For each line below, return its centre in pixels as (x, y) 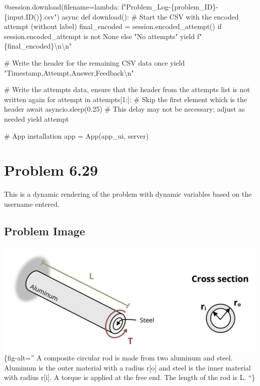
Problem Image (45, 231)
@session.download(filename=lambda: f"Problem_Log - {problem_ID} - (111, 7)
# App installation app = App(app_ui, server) (76, 135)
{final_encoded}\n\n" (38, 46)
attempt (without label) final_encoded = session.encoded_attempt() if (113, 26)
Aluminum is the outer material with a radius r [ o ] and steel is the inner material (127, 367)
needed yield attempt (36, 118)
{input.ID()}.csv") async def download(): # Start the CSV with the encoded (121, 16)
